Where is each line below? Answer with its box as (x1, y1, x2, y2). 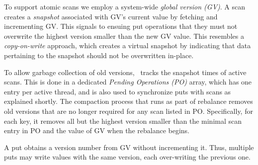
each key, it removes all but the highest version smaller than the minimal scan (4, 115, 242, 126)
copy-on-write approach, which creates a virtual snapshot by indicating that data (4, 40, 251, 51)
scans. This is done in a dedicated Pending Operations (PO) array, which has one (4, 77, 252, 87)
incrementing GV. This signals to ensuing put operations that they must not (4, 21, 238, 31)
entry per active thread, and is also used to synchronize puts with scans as (4, 86, 231, 96)
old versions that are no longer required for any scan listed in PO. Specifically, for (4, 105, 253, 116)
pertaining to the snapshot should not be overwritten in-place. (4, 50, 194, 60)
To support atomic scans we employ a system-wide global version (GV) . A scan (4, 1, 246, 11)
